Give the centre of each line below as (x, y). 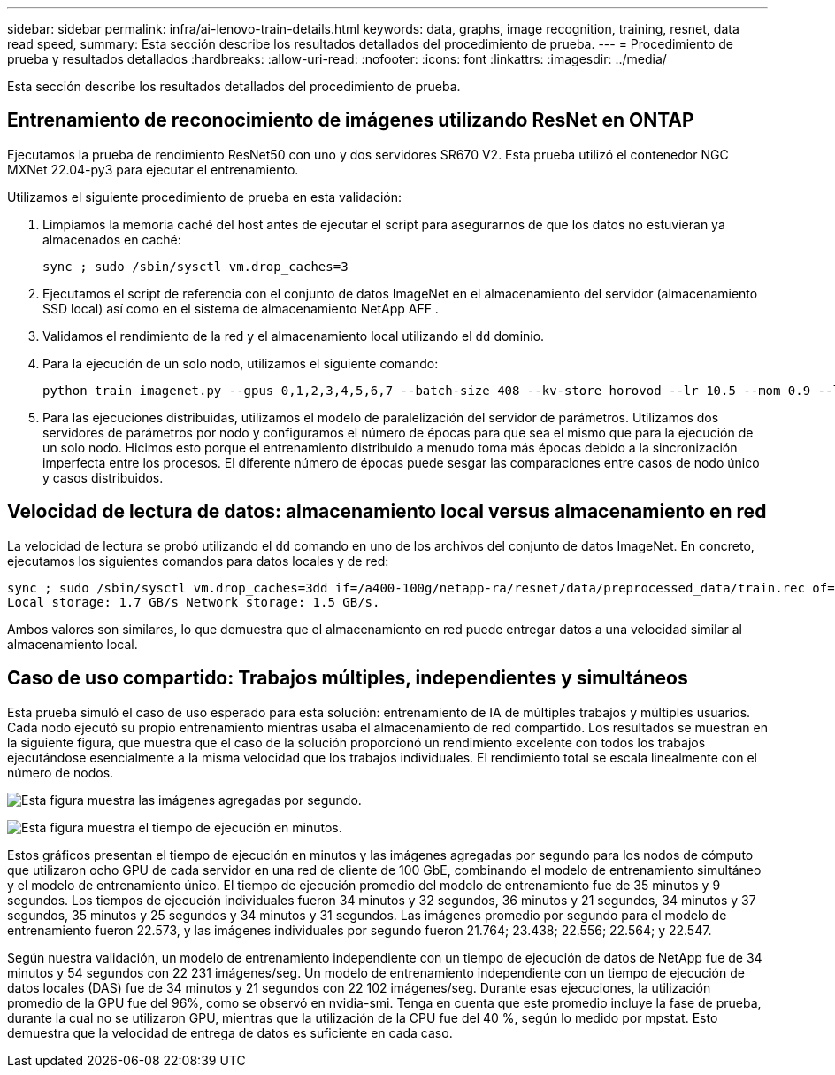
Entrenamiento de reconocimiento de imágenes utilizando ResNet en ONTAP (351, 120)
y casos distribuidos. (103, 477)
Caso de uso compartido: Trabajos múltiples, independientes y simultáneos (348, 678)
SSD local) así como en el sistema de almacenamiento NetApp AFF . (241, 308)
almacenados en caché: (112, 239)
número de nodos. (61, 772)
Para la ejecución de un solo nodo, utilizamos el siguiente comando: (241, 363)
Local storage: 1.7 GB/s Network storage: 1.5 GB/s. (194, 602)
